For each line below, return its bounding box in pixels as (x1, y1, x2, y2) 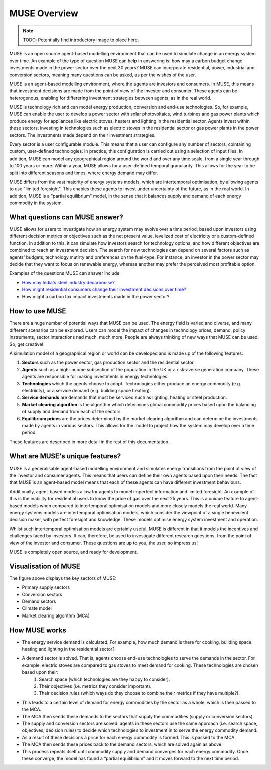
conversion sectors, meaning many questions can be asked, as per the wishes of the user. (9, 72, 196, 78)
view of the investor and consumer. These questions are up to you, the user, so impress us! (9, 540, 198, 546)
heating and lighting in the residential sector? (22, 646, 115, 652)
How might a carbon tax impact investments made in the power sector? (22, 293, 170, 299)
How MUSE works (9, 626, 66, 634)
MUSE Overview (9, 8, 79, 19)
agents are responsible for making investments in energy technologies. (22, 374, 169, 380)
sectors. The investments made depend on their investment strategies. (9, 132, 156, 138)
